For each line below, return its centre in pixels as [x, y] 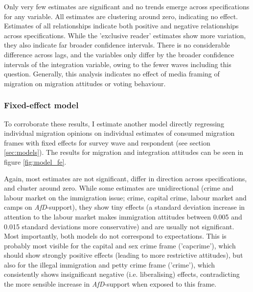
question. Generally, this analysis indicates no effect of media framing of [112, 74]
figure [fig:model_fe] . [35, 161]
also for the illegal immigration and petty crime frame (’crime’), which [110, 264]
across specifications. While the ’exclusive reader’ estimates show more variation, [125, 35]
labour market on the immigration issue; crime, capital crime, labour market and [125, 197]
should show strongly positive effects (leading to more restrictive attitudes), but [124, 255]
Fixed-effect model [41, 105]
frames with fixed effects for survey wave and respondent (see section [107, 142]
